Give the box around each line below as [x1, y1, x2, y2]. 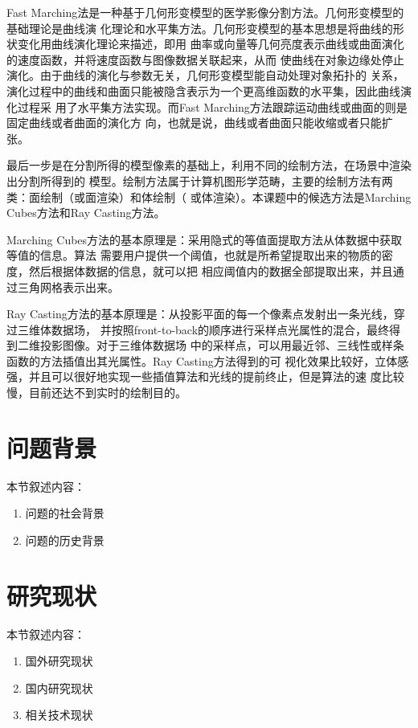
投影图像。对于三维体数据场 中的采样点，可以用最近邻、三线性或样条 [39, 337, 404, 354]
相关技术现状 [25, 706, 93, 723]
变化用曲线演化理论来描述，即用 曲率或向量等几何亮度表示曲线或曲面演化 [17, 35, 404, 52]
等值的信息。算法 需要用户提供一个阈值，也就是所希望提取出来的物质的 [6, 247, 382, 264]
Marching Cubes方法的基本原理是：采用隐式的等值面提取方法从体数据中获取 [6, 231, 403, 247]
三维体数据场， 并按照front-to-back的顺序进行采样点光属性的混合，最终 [17, 321, 390, 337]
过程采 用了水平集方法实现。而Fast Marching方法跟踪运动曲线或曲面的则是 [17, 98, 408, 115]
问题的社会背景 [25, 505, 104, 521]
